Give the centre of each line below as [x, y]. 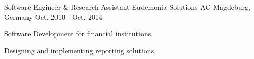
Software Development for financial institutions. [79, 34]
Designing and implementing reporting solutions [79, 50]
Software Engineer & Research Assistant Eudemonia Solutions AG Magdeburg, [127, 7]
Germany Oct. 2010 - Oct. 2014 [53, 16]
